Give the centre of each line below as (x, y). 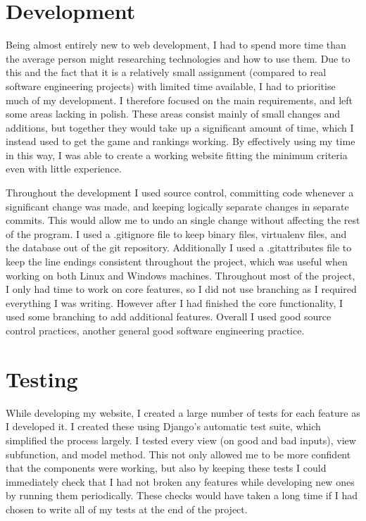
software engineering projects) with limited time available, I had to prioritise (171, 86)
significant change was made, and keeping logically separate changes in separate (177, 206)
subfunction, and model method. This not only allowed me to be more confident (178, 454)
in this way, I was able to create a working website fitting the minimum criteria (177, 155)
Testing (42, 378)
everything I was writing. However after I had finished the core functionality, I (175, 302)
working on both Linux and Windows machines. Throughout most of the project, (181, 275)
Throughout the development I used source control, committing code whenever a (180, 193)
